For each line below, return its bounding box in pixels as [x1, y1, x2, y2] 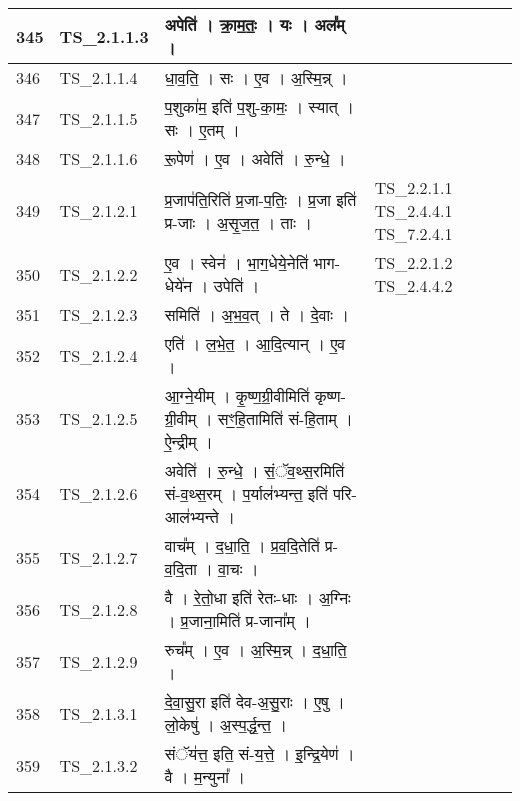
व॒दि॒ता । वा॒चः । [164, 557, 259, 580]
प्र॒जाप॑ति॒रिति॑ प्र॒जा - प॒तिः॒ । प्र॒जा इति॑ [164, 187, 357, 211]
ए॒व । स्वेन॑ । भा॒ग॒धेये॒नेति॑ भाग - [164, 251, 341, 274]
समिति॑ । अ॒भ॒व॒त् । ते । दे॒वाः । [164, 303, 350, 326]
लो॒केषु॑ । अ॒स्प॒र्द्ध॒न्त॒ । [164, 713, 288, 736]
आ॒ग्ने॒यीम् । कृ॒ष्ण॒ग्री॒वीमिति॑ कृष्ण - [164, 384, 346, 407]
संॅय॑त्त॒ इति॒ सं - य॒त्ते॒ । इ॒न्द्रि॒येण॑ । [164, 742, 355, 765]
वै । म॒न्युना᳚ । [164, 765, 246, 788]
